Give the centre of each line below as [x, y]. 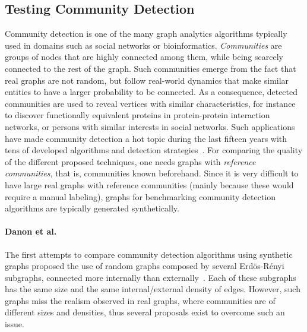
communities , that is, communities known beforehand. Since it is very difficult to [152, 173]
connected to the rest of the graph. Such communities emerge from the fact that [151, 68]
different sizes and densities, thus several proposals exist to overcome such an [145, 312]
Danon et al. [31, 231]
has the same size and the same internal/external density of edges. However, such [153, 289]
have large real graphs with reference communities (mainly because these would [149, 184]
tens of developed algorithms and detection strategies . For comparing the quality [154, 150]
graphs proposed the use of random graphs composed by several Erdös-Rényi [145, 266]
